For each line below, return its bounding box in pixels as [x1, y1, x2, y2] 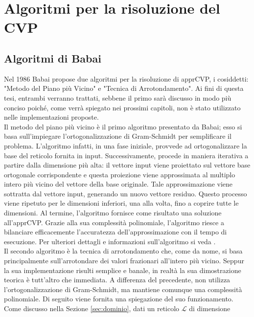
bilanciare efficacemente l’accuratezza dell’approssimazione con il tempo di [4, 227, 227, 237]
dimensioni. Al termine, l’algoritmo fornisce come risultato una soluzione [4, 208, 222, 218]
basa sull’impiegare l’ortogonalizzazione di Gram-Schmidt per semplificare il [4, 131, 231, 141]
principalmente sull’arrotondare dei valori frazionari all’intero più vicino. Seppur [4, 255, 244, 266]
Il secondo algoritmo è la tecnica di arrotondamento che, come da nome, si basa [4, 246, 243, 256]
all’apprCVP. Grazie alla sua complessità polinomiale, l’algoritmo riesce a [4, 217, 224, 227]
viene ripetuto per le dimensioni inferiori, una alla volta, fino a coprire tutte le [4, 198, 239, 208]
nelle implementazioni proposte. [4, 112, 99, 122]
